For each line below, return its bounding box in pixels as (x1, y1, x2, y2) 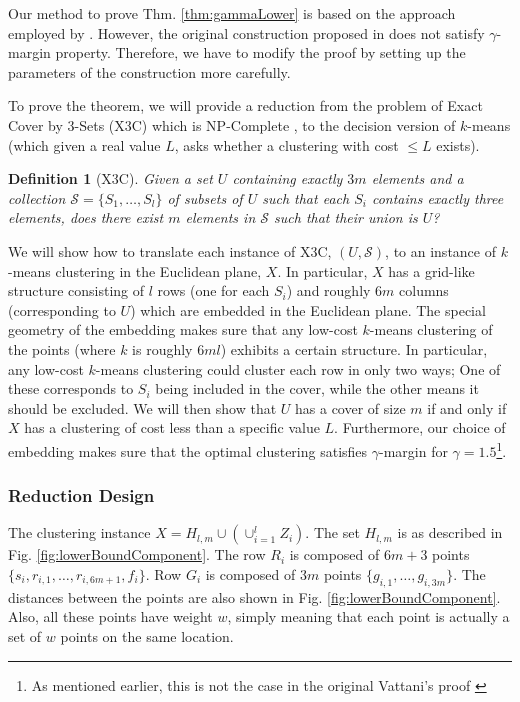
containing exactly (232, 168, 343, 189)
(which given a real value (8, 134, 161, 155)
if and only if (427, 397, 507, 418)
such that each (262, 187, 350, 208)
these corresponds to (8, 378, 134, 399)
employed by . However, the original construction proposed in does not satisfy (8, 22, 485, 43)
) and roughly (286, 280, 371, 301)
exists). (436, 134, 480, 155)
